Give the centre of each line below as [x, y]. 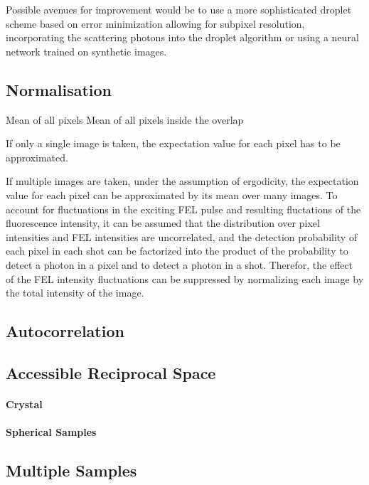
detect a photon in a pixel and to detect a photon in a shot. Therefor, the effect [180, 264]
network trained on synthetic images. [86, 51]
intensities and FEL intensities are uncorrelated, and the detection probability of [182, 236]
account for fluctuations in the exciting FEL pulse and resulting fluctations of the [183, 209]
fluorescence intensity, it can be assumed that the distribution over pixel [163, 223]
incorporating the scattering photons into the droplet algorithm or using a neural [182, 37]
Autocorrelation [65, 331]
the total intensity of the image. [75, 293]
